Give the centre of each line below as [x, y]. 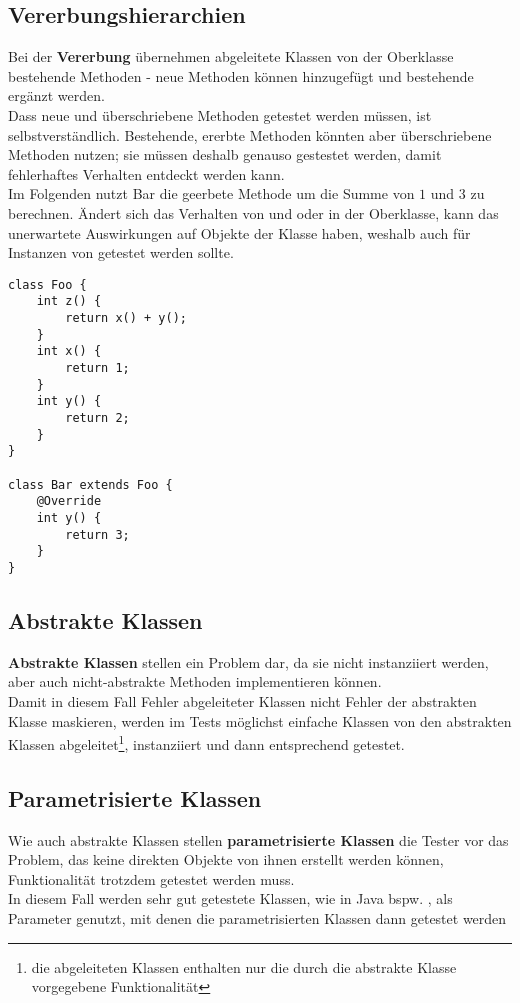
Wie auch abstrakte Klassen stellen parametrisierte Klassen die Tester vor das [258, 839]
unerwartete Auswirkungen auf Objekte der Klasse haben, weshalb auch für [239, 232]
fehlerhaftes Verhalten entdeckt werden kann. [146, 173]
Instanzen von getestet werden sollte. [121, 252]
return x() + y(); [126, 318]
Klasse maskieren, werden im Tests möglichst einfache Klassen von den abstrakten [260, 720]
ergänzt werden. [56, 95]
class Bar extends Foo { [90, 484]
